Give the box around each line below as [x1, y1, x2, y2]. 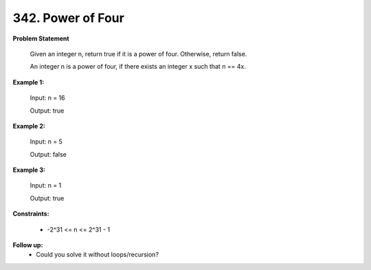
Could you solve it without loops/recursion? [36, 251, 159, 259]
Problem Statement [12, 34, 69, 43]
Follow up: [12, 241, 43, 249]
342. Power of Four [12, 10, 125, 25]
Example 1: [12, 78, 45, 86]
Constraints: [12, 210, 49, 218]
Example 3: [12, 166, 46, 175]
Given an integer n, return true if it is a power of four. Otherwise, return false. [30, 49, 247, 58]
